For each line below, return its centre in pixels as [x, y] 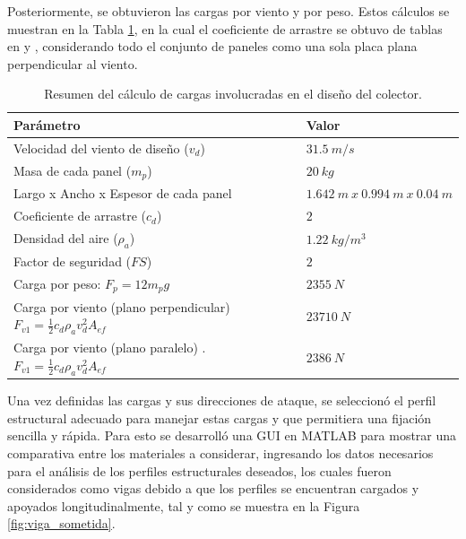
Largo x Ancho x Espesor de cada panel [123, 193]
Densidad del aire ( [66, 238]
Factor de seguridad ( [73, 261]
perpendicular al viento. [73, 63]
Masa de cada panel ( [73, 170]
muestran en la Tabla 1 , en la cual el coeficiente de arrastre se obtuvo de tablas [225, 28]
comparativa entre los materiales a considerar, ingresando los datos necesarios [220, 452]
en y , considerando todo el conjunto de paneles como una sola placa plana [212, 46]
